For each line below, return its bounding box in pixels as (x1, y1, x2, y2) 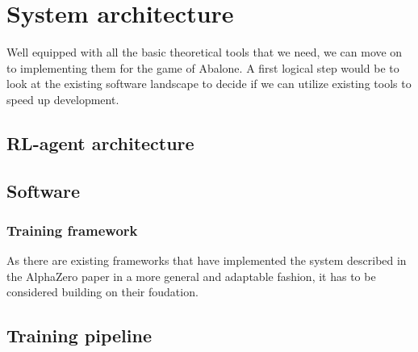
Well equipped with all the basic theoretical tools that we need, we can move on (6, 44, 403, 61)
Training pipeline (6, 323, 152, 348)
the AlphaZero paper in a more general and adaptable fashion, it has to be (6, 267, 376, 284)
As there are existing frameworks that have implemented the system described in (6, 252, 407, 269)
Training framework (6, 220, 138, 240)
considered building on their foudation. (6, 283, 199, 300)
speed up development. (6, 90, 119, 107)
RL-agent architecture (6, 130, 194, 155)
